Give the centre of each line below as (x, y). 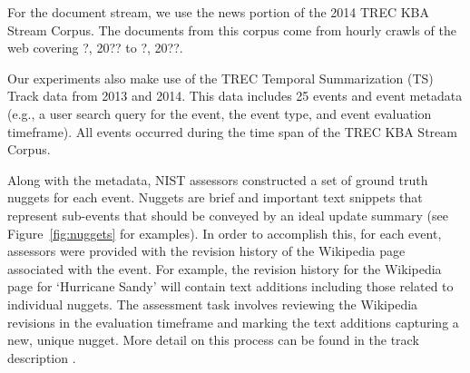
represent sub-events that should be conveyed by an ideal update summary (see (228, 215)
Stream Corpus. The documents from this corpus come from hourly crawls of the (232, 29)
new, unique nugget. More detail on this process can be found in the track (213, 340)
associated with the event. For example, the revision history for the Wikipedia (225, 268)
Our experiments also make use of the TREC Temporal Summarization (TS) (220, 78)
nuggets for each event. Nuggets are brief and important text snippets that (215, 197)
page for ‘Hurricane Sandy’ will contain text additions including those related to (230, 286)
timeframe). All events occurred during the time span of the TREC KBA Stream (232, 131)
